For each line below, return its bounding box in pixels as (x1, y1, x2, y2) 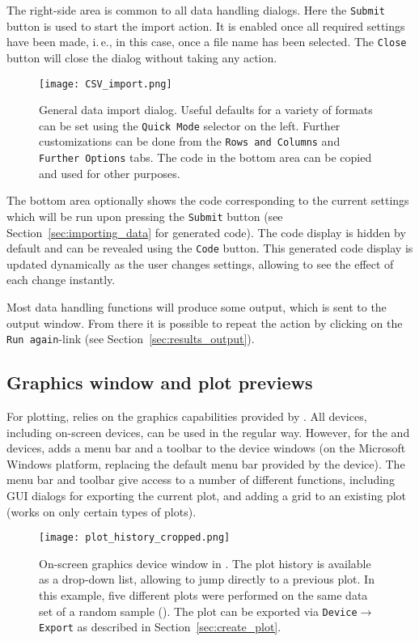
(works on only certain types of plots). (6, 503, 197, 520)
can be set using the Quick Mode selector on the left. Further (39, 117, 341, 134)
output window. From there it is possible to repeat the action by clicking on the (6, 314, 403, 331)
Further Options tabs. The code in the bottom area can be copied (39, 149, 372, 166)
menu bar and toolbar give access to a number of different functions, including (6, 471, 395, 488)
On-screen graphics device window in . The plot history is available (39, 554, 371, 571)
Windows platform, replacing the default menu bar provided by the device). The (6, 455, 405, 472)
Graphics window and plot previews (6, 370, 313, 395)
